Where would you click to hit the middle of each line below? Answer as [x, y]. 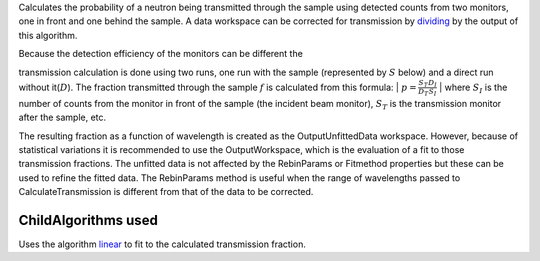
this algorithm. [48, 35]
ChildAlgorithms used [88, 220]
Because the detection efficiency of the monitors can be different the [161, 54]
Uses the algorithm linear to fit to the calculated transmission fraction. [162, 244]
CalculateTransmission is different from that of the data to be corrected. [166, 192]
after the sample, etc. [62, 117]
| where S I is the [473, 88]
